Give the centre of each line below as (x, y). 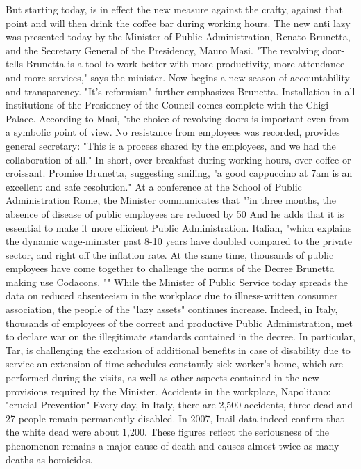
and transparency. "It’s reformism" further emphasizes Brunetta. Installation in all (180, 91)
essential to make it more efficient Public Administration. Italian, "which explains (179, 227)
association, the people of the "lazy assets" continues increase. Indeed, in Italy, (172, 309)
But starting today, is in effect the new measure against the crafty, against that (175, 9)
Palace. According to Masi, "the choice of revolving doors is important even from (177, 118)
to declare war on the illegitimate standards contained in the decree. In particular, (180, 336)
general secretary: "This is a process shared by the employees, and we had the (171, 145)
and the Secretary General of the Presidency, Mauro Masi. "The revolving (162, 50)
